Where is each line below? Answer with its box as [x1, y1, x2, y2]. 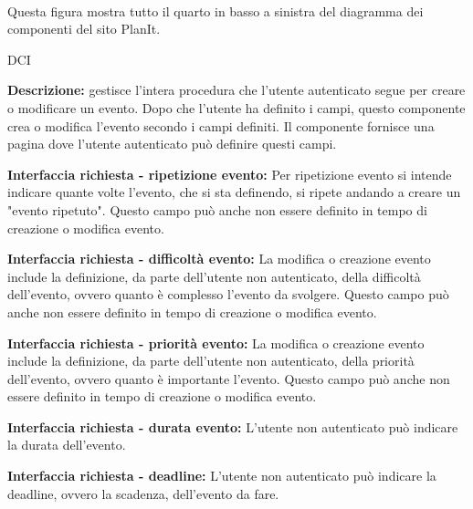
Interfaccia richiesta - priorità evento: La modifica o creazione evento [7, 333, 425, 352]
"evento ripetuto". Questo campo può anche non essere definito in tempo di [7, 200, 427, 219]
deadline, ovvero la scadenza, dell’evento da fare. [7, 483, 279, 503]
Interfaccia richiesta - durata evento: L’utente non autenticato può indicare [7, 417, 458, 436]
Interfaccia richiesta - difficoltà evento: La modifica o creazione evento [7, 249, 431, 268]
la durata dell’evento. [7, 435, 126, 454]
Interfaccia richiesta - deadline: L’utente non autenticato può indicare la [7, 466, 436, 485]
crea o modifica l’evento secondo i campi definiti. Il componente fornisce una [7, 116, 435, 135]
